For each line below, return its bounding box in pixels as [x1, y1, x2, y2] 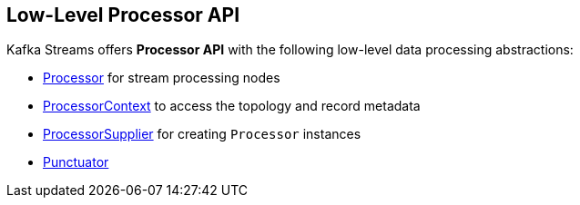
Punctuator [43, 154, 109, 171]
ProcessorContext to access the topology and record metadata [43, 98, 421, 114]
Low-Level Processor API [6, 4, 240, 26]
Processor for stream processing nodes [43, 70, 280, 86]
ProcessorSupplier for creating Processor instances [43, 126, 361, 142]
